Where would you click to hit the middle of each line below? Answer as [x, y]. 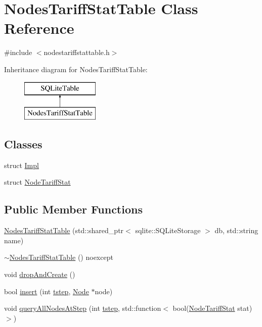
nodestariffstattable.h [77, 52]
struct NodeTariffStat [37, 182]
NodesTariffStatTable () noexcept [61, 257]
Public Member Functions [73, 209]
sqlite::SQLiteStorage [168, 230]
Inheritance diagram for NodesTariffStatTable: [76, 69]
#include [18, 52]
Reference [39, 28]
